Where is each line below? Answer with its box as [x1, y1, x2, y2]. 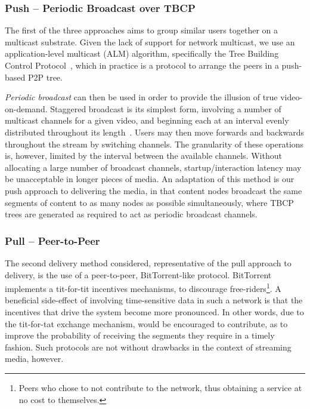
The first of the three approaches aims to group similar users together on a [5, 24, 278, 36]
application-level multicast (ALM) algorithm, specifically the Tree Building [5, 47, 279, 60]
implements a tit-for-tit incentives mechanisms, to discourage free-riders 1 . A [5, 281, 281, 294]
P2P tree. [27, 70, 63, 83]
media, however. [5, 352, 64, 365]
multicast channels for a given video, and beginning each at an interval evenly [5, 114, 289, 127]
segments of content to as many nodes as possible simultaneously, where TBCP [5, 196, 294, 208]
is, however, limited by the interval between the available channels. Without [5, 149, 282, 162]
